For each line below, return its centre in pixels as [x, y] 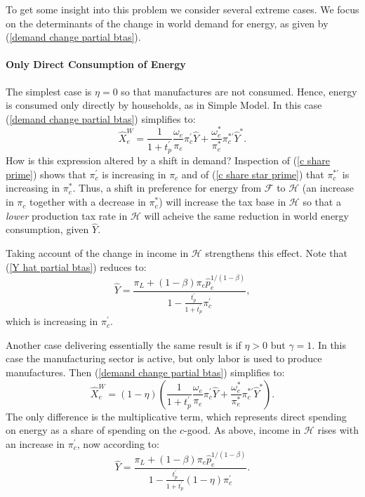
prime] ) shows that [46, 174]
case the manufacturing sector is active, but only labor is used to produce [164, 358]
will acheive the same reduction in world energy [246, 215]
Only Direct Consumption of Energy [96, 64]
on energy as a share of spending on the [91, 430]
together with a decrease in [88, 202]
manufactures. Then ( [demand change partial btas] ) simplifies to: [145, 372]
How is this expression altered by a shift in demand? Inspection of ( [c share [168, 160]
